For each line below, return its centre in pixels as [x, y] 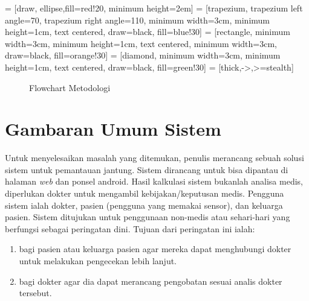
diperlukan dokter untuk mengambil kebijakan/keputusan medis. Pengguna [145, 193]
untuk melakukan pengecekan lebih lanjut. [98, 261]
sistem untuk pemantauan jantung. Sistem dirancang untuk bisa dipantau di [147, 169]
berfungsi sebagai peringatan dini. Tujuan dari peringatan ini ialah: [130, 228]
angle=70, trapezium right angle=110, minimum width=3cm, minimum [137, 20]
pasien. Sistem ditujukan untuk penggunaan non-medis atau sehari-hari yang [148, 217]
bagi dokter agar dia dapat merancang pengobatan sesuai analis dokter [151, 281]
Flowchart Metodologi [70, 87]
